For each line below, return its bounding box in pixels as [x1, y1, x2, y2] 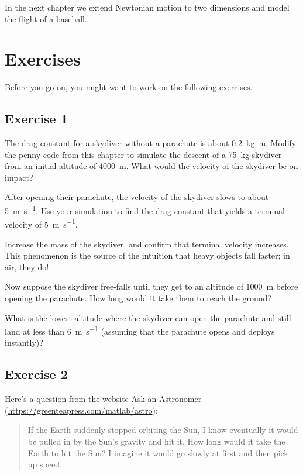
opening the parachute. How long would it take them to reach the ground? [5, 291, 271, 304]
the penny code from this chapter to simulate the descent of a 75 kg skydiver [5, 148, 282, 160]
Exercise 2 [5, 365, 68, 383]
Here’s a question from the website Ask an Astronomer [5, 393, 202, 405]
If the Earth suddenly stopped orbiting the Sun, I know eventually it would [27, 424, 298, 436]
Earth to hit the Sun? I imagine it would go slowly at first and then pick [27, 446, 288, 459]
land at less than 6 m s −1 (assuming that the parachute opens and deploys [5, 323, 275, 337]
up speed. [27, 458, 62, 470]
